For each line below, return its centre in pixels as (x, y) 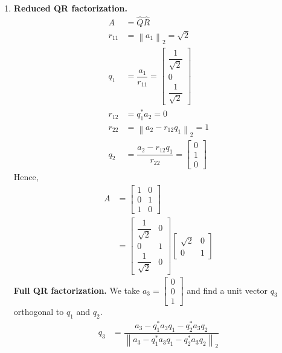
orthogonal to (39, 312)
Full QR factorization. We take (77, 290)
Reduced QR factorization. (70, 8)
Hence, (26, 177)
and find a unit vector (227, 290)
